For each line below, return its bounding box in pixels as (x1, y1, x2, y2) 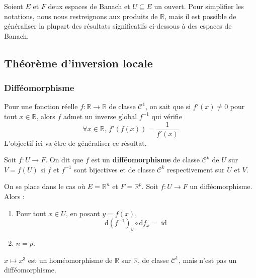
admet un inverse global (63, 111, 137, 121)
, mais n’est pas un (178, 254, 237, 265)
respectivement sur (167, 164, 225, 174)
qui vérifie (151, 111, 182, 121)
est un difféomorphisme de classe (91, 154, 200, 165)
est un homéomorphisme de (28, 254, 113, 265)
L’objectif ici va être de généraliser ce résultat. (4, 137, 147, 148)
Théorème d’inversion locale (4, 55, 153, 70)
